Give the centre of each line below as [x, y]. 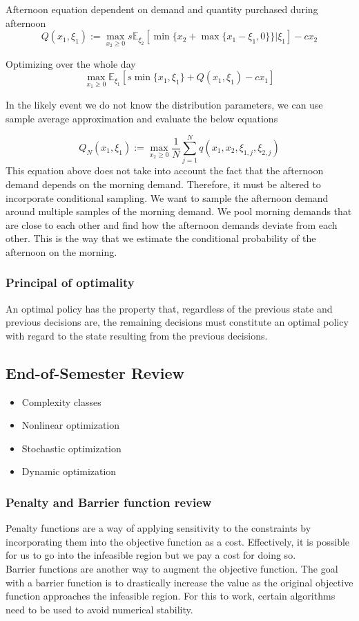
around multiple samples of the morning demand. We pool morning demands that [179, 211]
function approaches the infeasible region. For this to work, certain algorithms [171, 596]
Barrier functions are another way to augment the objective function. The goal [172, 569]
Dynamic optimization [69, 471]
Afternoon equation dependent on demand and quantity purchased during [162, 9]
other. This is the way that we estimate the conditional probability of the [161, 238]
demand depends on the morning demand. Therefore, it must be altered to [163, 184]
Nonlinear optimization [71, 425]
